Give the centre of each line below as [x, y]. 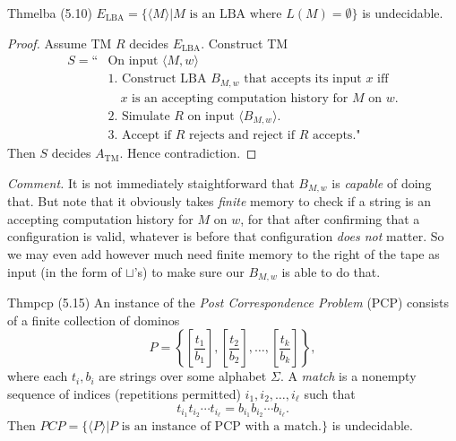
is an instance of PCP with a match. [221, 427]
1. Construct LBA [157, 79]
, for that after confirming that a [330, 218]
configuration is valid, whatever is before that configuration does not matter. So [226, 236]
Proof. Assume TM [60, 43]
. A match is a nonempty [348, 376]
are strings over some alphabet [183, 376]
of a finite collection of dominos [94, 320]
